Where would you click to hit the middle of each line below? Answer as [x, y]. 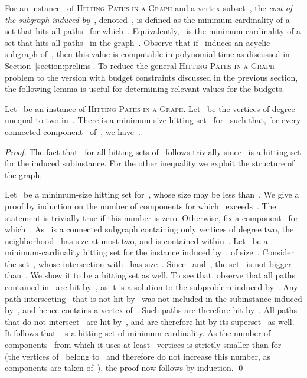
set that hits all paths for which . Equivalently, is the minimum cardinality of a [153, 31]
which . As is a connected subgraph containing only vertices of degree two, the [149, 229]
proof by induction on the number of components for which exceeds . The [141, 206]
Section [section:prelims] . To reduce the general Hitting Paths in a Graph [140, 65]
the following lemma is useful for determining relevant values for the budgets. [145, 89]
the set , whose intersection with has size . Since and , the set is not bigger [148, 263]
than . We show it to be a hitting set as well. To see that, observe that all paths [150, 275]
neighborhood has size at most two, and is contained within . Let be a [136, 240]
